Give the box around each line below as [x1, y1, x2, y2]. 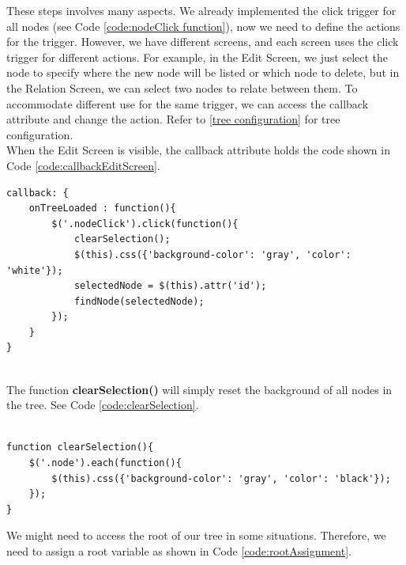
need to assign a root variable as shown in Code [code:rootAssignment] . [6, 543, 351, 559]
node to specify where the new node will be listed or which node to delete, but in [6, 64, 400, 81]
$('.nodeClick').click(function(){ [51, 218, 239, 229]
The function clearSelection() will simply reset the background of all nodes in [6, 381, 393, 397]
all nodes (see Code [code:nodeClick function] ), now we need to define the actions [6, 17, 400, 34]
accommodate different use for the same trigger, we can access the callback [6, 95, 369, 112]
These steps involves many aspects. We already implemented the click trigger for [6, 2, 397, 18]
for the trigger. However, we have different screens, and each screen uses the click [6, 33, 399, 50]
